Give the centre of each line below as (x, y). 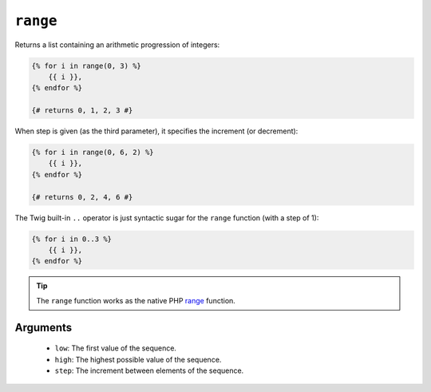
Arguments (43, 327)
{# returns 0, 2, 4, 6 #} (82, 197)
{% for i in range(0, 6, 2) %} (93, 152)
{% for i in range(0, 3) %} (86, 65)
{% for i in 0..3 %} (71, 239)
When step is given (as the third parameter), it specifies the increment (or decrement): (156, 131)
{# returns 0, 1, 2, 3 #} (82, 111)
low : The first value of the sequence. (116, 348)
